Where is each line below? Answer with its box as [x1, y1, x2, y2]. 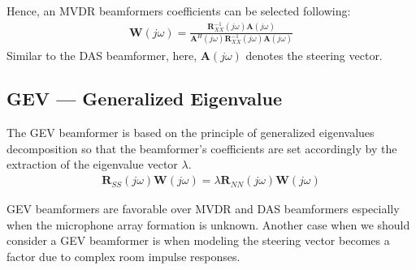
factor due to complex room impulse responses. [6, 247, 240, 264]
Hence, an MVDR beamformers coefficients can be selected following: [6, 2, 351, 19]
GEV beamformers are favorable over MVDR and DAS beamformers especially [6, 200, 400, 217]
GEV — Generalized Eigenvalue [6, 86, 283, 111]
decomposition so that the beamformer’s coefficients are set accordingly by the [6, 139, 397, 156]
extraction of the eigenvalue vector [6, 156, 178, 173]
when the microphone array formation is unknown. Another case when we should [6, 216, 410, 233]
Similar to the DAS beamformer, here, [6, 46, 197, 63]
